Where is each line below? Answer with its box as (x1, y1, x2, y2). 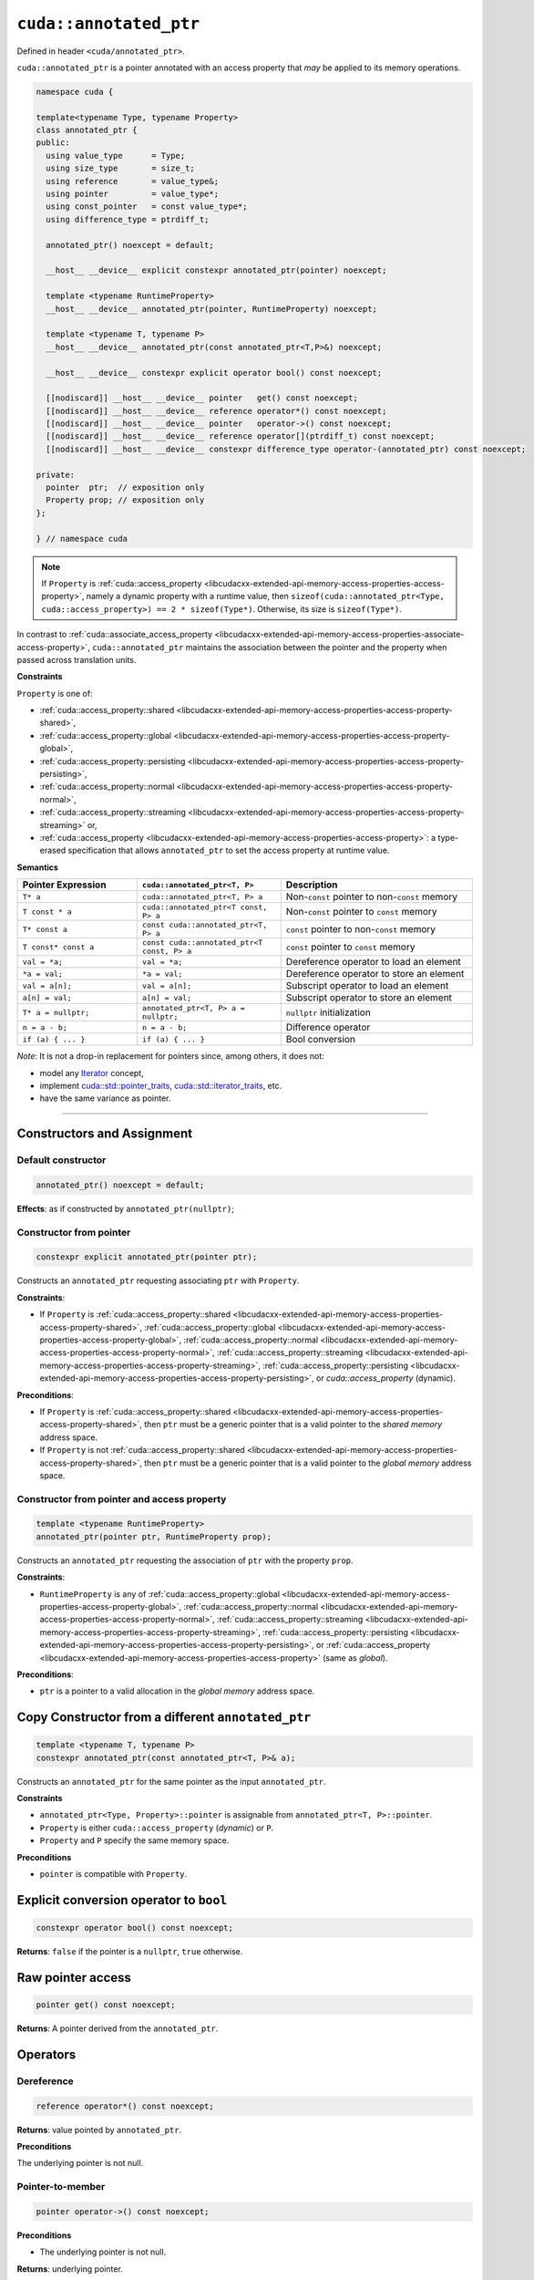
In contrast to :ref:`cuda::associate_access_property (16, 629, 213, 640)
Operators (16, 2047, 77, 2062)
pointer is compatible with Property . (39, 1869, 188, 1880)
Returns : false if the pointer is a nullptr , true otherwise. (16, 1946, 243, 1957)
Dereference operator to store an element (285, 968, 465, 980)
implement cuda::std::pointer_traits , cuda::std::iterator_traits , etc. (39, 1080, 282, 1091)
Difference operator (285, 1021, 371, 1034)
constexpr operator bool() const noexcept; (36, 1922, 234, 1933)
